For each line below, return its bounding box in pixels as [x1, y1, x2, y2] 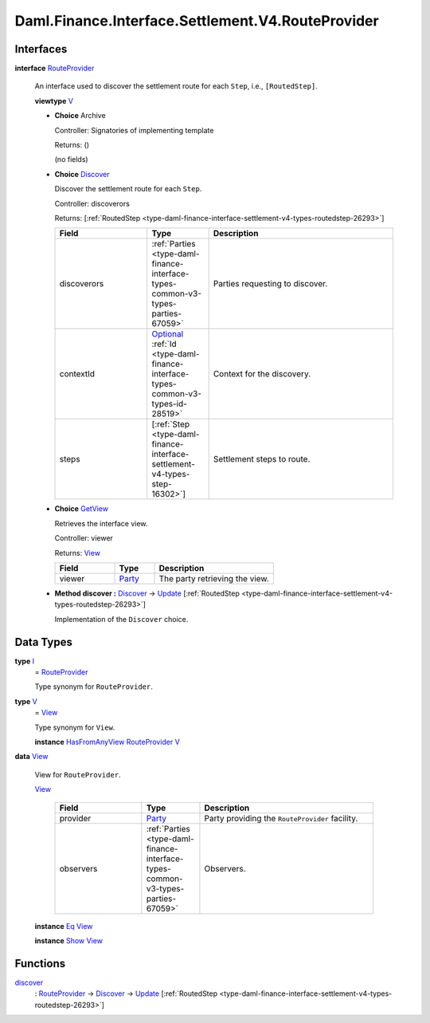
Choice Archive [54, 111, 107, 120]
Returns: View [54, 548, 101, 557]
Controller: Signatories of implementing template [54, 125, 214, 135]
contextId [59, 368, 96, 380]
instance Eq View [34, 921, 93, 931]
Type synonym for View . [34, 722, 115, 732]
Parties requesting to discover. [213, 278, 328, 289]
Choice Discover [54, 169, 110, 179]
